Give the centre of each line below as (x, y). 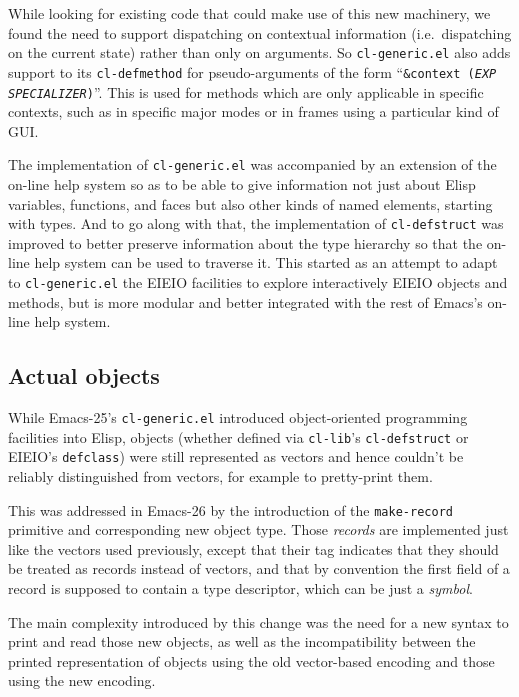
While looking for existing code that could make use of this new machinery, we (249, 13)
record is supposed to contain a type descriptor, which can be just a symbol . (240, 588)
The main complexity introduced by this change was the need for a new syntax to (258, 621)
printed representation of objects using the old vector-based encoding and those (251, 660)
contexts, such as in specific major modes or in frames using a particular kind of (253, 111)
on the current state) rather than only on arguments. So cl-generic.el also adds (259, 52)
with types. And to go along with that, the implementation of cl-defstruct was (256, 223)
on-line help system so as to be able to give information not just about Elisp (242, 184)
